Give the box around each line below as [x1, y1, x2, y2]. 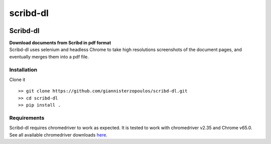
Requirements [9, 114, 45, 121]
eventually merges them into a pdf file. [9, 53, 89, 59]
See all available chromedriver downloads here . [9, 131, 108, 137]
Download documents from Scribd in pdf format [9, 40, 111, 46]
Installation [9, 66, 38, 73]
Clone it [9, 76, 26, 82]
